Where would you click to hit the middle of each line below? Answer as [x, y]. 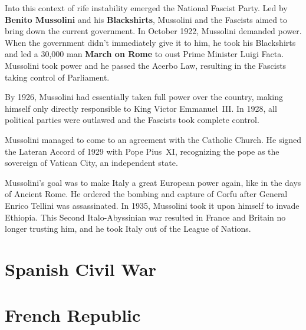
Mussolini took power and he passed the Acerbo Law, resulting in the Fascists [146, 65]
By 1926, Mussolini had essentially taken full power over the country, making [144, 97]
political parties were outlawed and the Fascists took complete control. [132, 120]
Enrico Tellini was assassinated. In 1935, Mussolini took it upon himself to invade [152, 205]
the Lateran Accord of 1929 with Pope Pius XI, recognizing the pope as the [142, 151]
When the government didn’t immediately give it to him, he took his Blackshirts [150, 42]
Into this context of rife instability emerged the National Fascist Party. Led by [146, 8]
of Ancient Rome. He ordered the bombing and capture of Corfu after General [146, 194]
